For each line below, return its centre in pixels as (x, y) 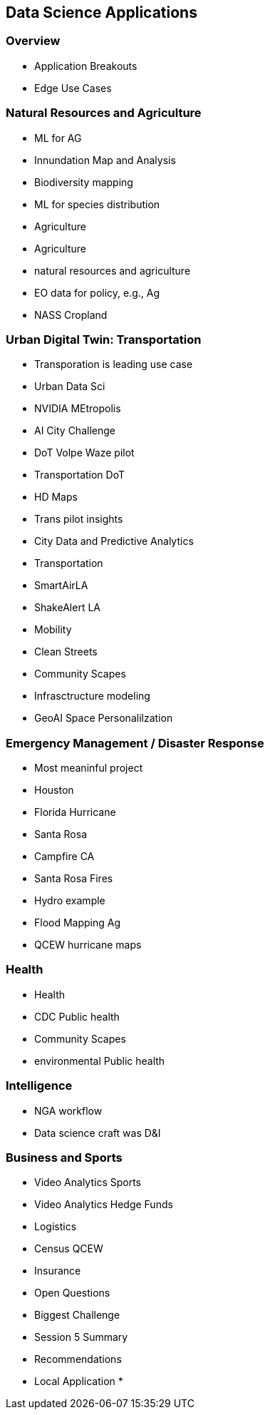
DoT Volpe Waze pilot (84, 453)
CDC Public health (77, 1016)
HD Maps (56, 497)
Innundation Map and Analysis (105, 160)
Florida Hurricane (75, 812)
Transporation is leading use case (114, 364)
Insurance (58, 1271)
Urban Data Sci (70, 387)
